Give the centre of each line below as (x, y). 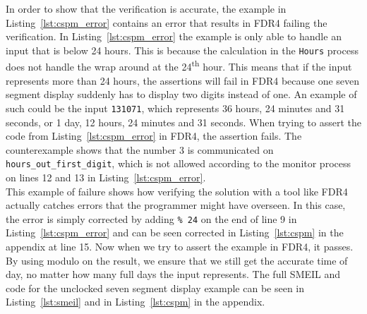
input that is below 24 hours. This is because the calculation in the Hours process (182, 50)
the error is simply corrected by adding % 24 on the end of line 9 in (151, 218)
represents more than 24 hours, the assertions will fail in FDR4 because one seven (183, 80)
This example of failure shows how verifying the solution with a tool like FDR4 (177, 191)
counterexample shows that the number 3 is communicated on (140, 149)
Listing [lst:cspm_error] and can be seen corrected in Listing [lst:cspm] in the (175, 233)
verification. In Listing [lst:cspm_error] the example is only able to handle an (174, 36)
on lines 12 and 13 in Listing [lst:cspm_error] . (106, 177)
